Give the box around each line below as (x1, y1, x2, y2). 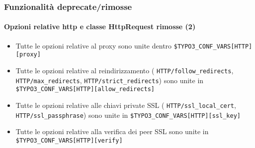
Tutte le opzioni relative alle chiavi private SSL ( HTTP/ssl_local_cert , (15, 99, 236, 110)
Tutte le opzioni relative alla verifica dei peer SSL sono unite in (15, 126, 209, 137)
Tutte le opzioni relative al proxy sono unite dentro (15, 40, 172, 50)
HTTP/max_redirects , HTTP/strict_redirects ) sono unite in (15, 75, 204, 85)
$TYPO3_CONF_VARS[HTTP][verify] (15, 137, 123, 144)
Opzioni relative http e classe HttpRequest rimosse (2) (4, 21, 196, 32)
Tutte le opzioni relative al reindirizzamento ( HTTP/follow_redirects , (15, 65, 234, 75)
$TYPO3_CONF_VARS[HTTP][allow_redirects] (15, 86, 155, 93)
